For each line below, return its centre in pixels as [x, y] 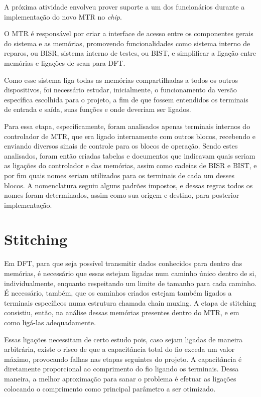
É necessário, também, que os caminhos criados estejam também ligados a [118, 293]
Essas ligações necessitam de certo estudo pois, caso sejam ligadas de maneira [123, 339]
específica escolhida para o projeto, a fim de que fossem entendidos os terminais [126, 99]
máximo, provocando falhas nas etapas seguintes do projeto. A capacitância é [123, 359]
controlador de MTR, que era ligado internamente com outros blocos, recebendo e [130, 136]
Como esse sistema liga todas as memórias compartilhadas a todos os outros [121, 80]
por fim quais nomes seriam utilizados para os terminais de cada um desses [119, 175]
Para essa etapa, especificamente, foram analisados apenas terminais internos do [127, 126]
